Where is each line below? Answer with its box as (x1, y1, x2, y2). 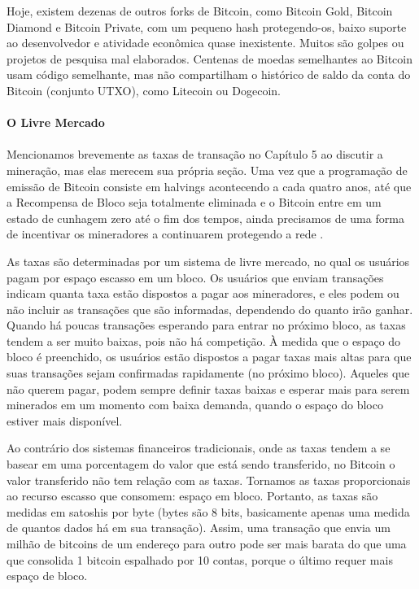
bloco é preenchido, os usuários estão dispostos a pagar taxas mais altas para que (7, 348, 412, 365)
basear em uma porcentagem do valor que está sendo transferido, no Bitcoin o (7, 456, 395, 473)
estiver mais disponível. (7, 412, 123, 429)
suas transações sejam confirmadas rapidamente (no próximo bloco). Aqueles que (7, 364, 410, 382)
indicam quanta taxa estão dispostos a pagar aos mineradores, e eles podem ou (7, 285, 399, 302)
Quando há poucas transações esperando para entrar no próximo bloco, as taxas (7, 316, 406, 334)
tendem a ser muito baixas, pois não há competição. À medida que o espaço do (7, 332, 401, 349)
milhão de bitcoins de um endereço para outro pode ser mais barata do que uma (7, 535, 407, 552)
